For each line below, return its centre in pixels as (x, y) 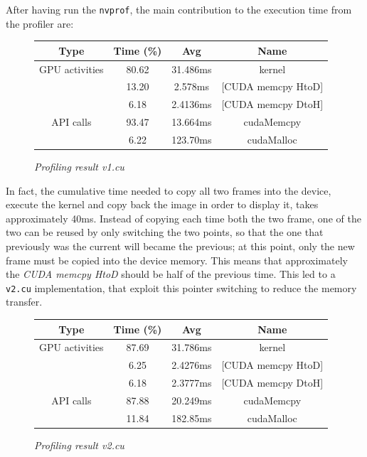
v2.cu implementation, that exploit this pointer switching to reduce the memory (181, 287)
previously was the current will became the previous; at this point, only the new (180, 246)
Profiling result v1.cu (79, 167)
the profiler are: (40, 23)
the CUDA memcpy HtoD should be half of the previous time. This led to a (171, 274)
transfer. (24, 302)
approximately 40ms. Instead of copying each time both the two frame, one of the (183, 218)
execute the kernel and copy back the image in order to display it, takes (162, 204)
